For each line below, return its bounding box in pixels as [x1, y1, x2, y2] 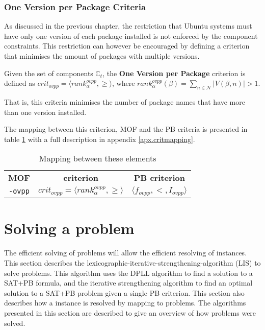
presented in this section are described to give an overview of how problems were [4, 307, 256, 318]
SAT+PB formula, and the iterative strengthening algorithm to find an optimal [4, 277, 253, 288]
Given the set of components [4, 67, 93, 78]
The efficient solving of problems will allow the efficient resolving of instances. [4, 247, 247, 258]
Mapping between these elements [39, 152, 156, 164]
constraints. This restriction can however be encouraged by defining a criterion [4, 40, 250, 51]
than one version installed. [4, 106, 87, 117]
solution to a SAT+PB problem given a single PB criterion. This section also [4, 287, 245, 298]
